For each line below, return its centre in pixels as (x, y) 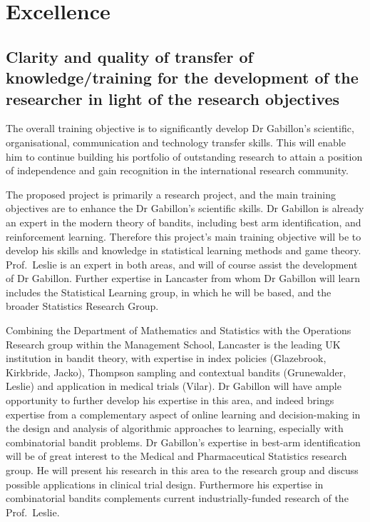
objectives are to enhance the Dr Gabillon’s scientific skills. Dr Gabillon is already (185, 208)
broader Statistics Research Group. (82, 306)
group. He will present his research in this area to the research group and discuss (182, 470)
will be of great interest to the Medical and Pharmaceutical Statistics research (176, 456)
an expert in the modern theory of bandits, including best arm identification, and (184, 222)
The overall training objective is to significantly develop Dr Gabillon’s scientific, (180, 128)
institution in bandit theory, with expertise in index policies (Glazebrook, (166, 358)
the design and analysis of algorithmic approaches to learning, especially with (175, 428)
